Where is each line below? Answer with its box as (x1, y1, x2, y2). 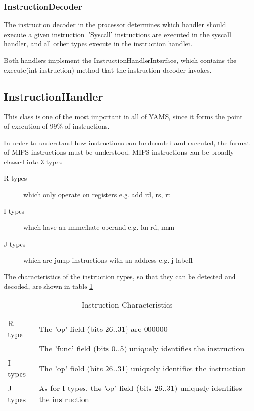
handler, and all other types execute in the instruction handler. (4, 39, 193, 49)
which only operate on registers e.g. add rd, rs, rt (23, 189, 171, 199)
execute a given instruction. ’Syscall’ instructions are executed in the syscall (4, 29, 231, 39)
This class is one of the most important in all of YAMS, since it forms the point (4, 111, 243, 122)
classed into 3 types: (4, 156, 64, 166)
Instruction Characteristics (81, 299, 173, 310)
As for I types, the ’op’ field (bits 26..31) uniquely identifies (39, 382, 242, 394)
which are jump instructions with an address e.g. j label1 (23, 255, 194, 265)
